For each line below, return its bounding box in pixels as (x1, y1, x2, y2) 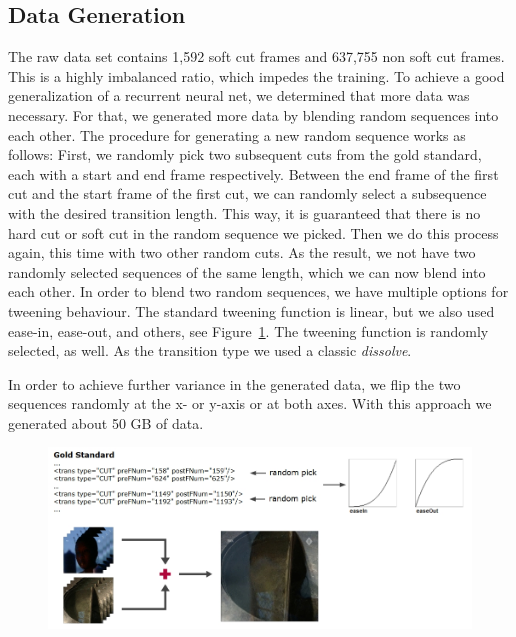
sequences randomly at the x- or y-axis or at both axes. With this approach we (8, 393, 492, 414)
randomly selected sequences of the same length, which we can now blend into (8, 261, 486, 282)
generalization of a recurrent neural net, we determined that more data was (8, 85, 470, 106)
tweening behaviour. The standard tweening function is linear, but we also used (8, 300, 495, 321)
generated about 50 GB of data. (8, 412, 204, 433)
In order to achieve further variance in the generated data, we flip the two (8, 373, 461, 394)
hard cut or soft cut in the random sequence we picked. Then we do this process (8, 222, 499, 243)
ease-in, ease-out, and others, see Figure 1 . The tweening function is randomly (8, 320, 489, 341)
